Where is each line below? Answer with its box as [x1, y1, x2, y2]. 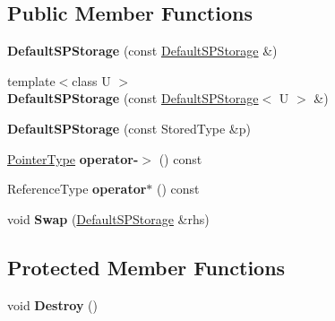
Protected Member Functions [7, 253, 286, 281]
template [7, 71, 56, 90]
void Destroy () [7, 295, 98, 314]
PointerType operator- [7, 149, 139, 168]
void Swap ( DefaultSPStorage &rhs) [7, 209, 210, 228]
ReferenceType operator [7, 179, 147, 198]
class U [72, 71, 111, 90]
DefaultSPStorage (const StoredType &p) [7, 118, 251, 137]
